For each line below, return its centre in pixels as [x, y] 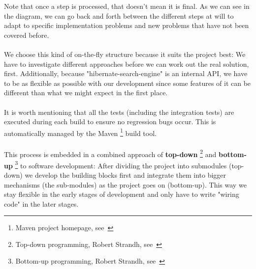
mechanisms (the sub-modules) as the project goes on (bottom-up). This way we [125, 184]
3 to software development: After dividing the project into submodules [121, 164]
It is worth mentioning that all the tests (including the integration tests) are [119, 112]
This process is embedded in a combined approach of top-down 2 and [110, 153]
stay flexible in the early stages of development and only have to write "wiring [122, 194]
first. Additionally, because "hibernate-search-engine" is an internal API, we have [126, 73]
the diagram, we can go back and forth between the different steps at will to [119, 15]
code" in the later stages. [41, 203]
